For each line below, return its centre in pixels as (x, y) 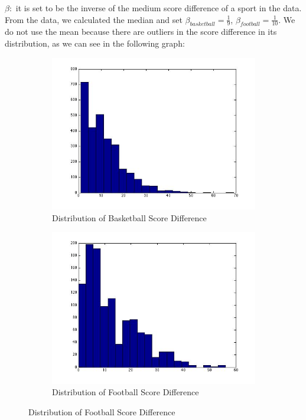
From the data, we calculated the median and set (94, 19)
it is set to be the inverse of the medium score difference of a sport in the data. (159, 8)
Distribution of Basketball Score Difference (129, 217)
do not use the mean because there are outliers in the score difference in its (141, 32)
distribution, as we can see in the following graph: (95, 43)
